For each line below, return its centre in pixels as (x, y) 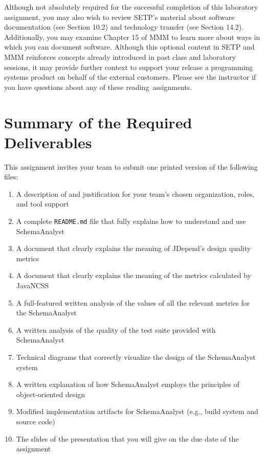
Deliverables (48, 142)
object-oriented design (51, 394)
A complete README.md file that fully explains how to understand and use (131, 221)
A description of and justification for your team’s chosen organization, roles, (135, 193)
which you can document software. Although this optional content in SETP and (129, 47)
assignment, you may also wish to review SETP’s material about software (119, 17)
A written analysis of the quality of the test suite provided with (116, 329)
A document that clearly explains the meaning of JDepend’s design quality (134, 248)
